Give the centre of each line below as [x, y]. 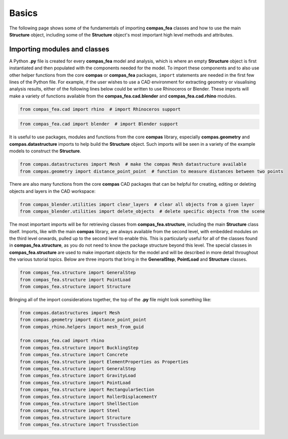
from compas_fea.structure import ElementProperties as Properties [104, 362]
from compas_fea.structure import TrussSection [79, 425]
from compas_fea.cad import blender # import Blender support [99, 124]
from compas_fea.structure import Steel [70, 411]
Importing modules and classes [59, 49]
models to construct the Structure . [45, 151]
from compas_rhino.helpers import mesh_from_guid [82, 327]
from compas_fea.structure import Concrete [74, 355]
